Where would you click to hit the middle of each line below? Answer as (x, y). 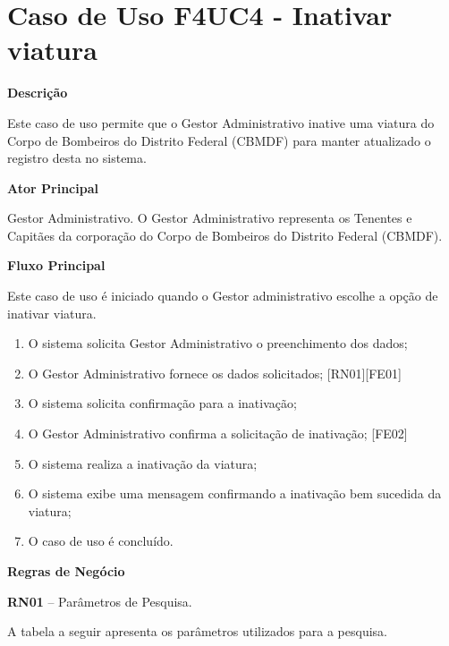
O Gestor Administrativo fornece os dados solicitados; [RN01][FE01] (215, 373)
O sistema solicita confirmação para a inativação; (162, 403)
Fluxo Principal (56, 265)
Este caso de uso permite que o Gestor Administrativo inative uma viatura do (221, 122)
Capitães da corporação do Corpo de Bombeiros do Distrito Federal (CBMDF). (225, 235)
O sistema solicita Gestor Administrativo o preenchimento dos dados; (218, 343)
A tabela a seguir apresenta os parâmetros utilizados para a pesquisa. (197, 631)
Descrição (38, 93)
